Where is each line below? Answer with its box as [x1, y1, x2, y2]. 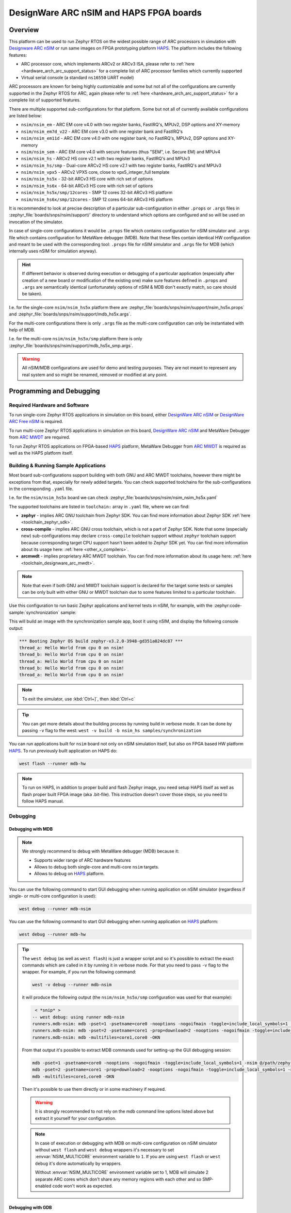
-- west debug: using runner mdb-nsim [32, 1014, 125, 1020]
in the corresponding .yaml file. [9, 486, 74, 492]
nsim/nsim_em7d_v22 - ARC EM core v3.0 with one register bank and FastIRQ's [21, 129, 183, 134]
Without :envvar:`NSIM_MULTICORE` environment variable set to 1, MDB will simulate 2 [35, 1169, 209, 1175]
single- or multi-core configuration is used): [9, 893, 97, 899]
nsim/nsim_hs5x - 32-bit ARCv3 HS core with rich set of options [21, 176, 153, 182]
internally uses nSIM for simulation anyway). [9, 248, 97, 254]
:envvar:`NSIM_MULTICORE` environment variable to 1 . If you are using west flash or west [35, 1154, 221, 1160]
